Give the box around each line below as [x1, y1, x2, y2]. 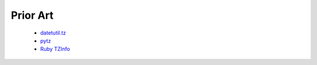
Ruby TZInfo [40, 46, 70, 53]
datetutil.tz [40, 29, 66, 36]
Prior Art [11, 9, 54, 22]
